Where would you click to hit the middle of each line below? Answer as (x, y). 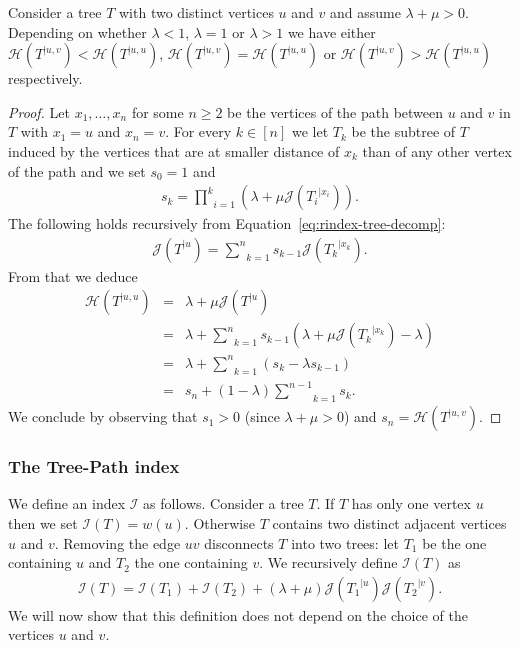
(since (262, 416)
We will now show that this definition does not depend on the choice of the (238, 614)
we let (310, 131)
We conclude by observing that (103, 416)
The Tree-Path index (94, 466)
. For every (198, 131)
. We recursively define (328, 562)
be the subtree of (403, 131)
